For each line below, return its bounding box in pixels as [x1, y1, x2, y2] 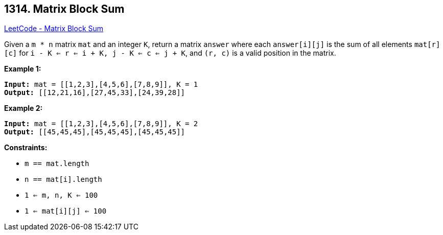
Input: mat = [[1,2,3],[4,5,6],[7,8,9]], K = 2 [4, 120, 198, 128]
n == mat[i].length [25, 175, 102, 184]
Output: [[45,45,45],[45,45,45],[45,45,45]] [4, 128, 185, 136]
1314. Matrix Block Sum [4, 3, 125, 15]
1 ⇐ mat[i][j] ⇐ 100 [25, 207, 107, 216]
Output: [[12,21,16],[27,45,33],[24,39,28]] [4, 88, 185, 97]
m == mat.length [25, 159, 89, 168]
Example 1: [4, 64, 41, 74]
